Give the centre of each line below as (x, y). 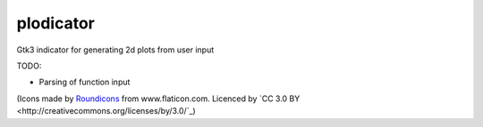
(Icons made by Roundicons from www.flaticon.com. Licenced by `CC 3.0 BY (158, 99)
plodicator (56, 23)
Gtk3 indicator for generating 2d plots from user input (115, 50)
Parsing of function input (85, 82)
